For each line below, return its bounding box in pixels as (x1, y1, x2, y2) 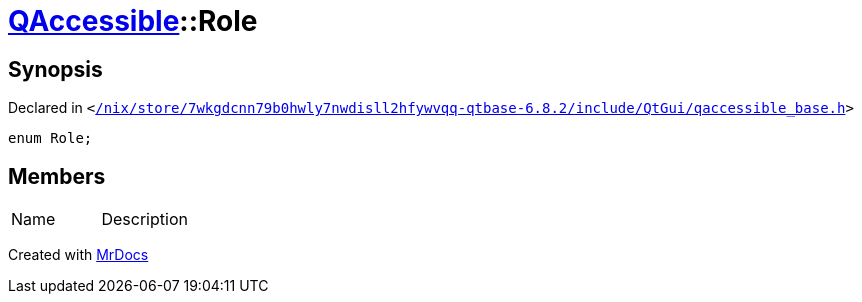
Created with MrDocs (8, 246, 149, 264)
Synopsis (8, 56, 103, 82)
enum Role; (8, 130, 93, 147)
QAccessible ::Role (8, 4, 258, 38)
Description (101, 209, 188, 230)
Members (8, 163, 106, 189)
